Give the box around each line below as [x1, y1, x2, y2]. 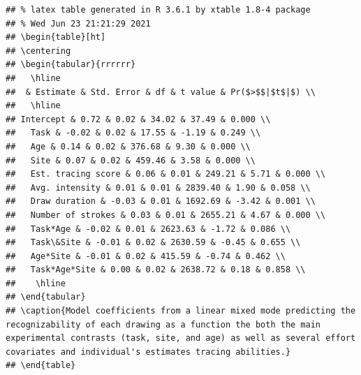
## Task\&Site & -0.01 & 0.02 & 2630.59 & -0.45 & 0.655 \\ [6, 237, 301, 248]
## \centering [6, 45, 71, 56]
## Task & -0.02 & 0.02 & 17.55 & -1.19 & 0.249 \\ [6, 128, 261, 138]
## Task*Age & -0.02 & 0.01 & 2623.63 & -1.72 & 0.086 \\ [6, 223, 291, 234]
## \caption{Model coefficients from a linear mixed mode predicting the [6, 306, 356, 316]
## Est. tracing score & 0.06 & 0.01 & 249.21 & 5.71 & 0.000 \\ [6, 169, 326, 179]
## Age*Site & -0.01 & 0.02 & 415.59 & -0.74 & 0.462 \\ [6, 251, 286, 261]
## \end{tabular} [6, 292, 86, 302]
